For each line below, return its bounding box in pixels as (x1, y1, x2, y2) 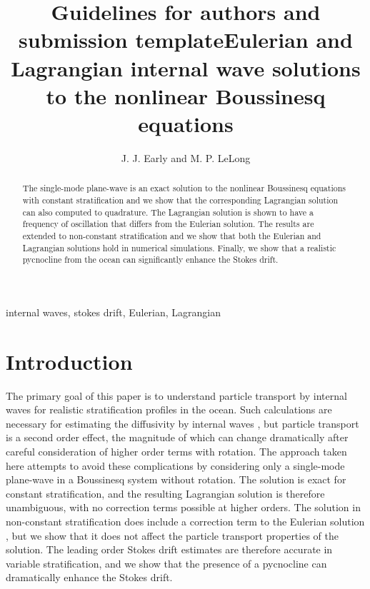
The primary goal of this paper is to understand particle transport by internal (6, 388, 347, 403)
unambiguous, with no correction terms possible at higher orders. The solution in (6, 500, 361, 515)
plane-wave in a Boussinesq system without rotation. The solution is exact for (6, 472, 346, 487)
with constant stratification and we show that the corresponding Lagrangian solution (22, 193, 339, 206)
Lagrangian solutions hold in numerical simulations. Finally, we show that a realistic (22, 241, 336, 253)
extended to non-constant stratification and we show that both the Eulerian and (22, 229, 321, 241)
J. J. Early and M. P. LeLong (121, 150, 251, 165)
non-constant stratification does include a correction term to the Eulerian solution (6, 513, 365, 528)
